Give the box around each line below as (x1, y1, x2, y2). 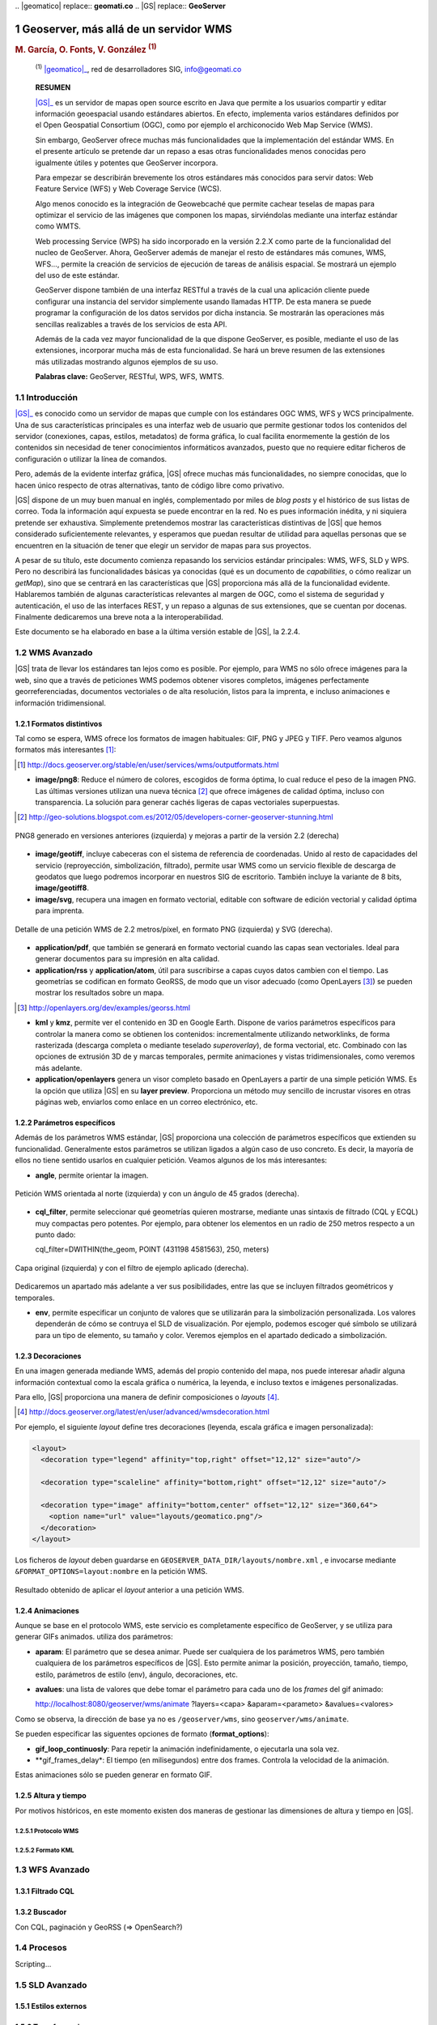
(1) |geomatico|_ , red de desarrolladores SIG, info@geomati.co (35, 63, 242, 74)
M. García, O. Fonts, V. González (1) (15, 41, 157, 55)
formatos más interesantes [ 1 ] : (15, 745, 117, 755)
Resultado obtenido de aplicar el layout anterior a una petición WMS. (15, 1584, 244, 1595)
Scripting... (15, 1959, 52, 1968)
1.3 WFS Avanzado (15, 1864, 91, 1875)
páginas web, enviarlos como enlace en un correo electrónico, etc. (35, 1097, 258, 1106)
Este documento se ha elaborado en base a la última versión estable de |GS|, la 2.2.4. (15, 627, 301, 637)
